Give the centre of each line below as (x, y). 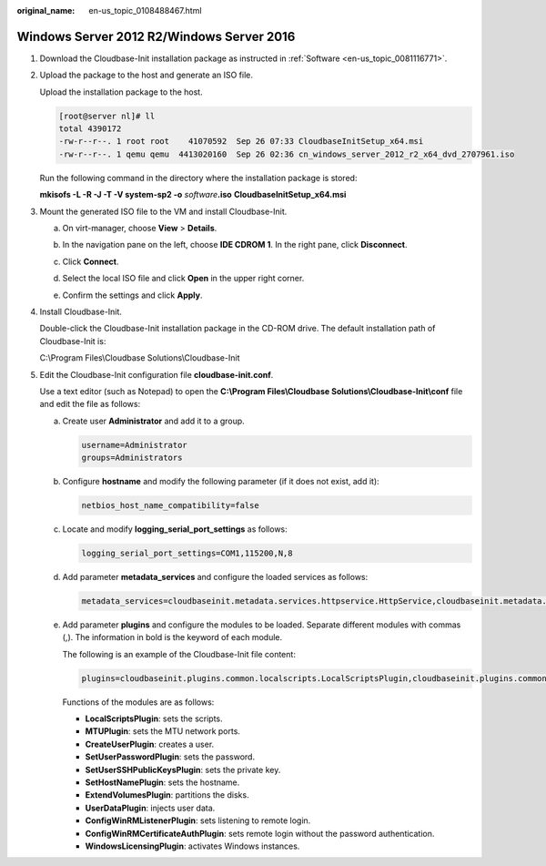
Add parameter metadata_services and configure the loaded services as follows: (215, 576)
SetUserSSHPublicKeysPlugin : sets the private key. (183, 769)
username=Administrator (135, 445)
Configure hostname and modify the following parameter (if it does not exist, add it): (221, 482)
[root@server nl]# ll (107, 116)
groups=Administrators (132, 458)
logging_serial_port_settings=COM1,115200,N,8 (187, 553)
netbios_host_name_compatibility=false (170, 506)
